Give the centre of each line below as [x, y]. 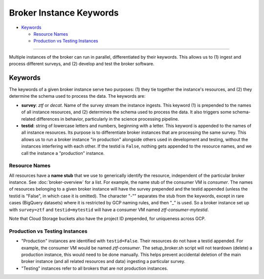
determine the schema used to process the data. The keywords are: [77, 96]
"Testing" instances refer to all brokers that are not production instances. [95, 268]
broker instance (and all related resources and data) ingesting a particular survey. [103, 261]
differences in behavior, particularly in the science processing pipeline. [108, 119]
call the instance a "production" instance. [63, 153]
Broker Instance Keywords [64, 13]
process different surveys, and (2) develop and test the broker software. [82, 64]
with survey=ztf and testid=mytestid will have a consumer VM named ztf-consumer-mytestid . [109, 210]
